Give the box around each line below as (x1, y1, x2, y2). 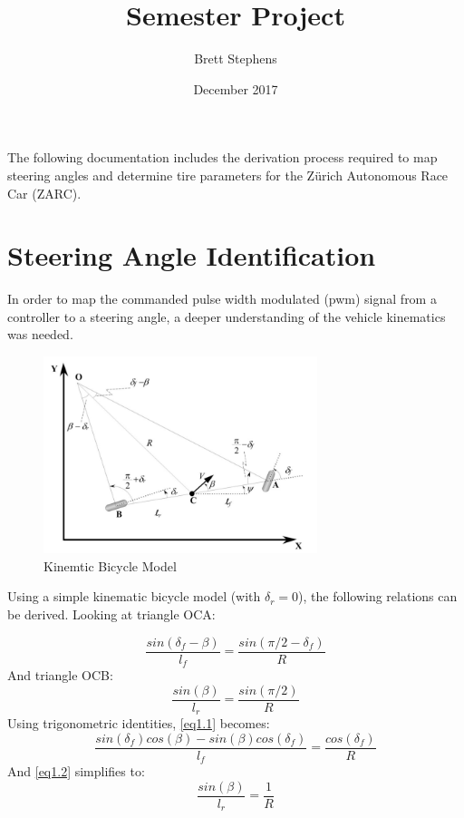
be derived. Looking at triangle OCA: (7, 604, 216, 623)
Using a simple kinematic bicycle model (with (7, 587, 261, 606)
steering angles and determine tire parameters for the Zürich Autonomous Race (7, 165, 449, 184)
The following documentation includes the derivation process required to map (7, 148, 438, 167)
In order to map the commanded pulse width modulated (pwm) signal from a (7, 289, 437, 308)
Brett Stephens (194, 49, 277, 68)
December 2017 (193, 79, 278, 98)
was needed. (7, 325, 73, 344)
